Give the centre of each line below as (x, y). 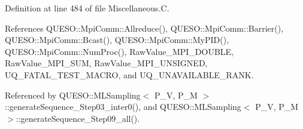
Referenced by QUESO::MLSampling (73, 95)
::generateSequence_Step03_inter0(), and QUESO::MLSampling (123, 107)
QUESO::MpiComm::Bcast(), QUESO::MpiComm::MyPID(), (117, 40)
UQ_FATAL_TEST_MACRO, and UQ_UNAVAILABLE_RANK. (129, 74)
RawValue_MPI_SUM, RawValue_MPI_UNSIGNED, (106, 63)
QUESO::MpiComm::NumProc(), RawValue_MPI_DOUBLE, (119, 51)
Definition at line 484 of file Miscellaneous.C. (87, 8)
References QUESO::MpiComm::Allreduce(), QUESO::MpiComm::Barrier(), (144, 28)
